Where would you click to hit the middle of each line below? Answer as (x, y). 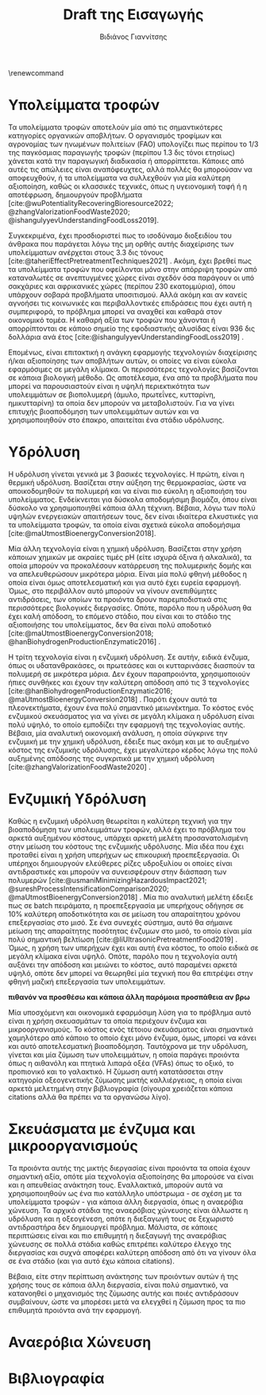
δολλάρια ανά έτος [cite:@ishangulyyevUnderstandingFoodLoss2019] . (126, 336)
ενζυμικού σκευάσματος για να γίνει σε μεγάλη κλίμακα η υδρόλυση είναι (131, 716)
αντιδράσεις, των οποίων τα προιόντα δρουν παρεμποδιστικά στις (118, 599)
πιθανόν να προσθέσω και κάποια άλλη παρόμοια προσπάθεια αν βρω (129, 997)
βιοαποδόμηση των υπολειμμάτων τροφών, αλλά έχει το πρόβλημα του (127, 830)
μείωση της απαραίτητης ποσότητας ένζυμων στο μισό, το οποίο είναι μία (130, 931)
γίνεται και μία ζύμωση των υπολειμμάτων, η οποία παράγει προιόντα (124, 1055)
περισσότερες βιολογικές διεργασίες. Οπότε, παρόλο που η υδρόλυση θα (130, 608)
